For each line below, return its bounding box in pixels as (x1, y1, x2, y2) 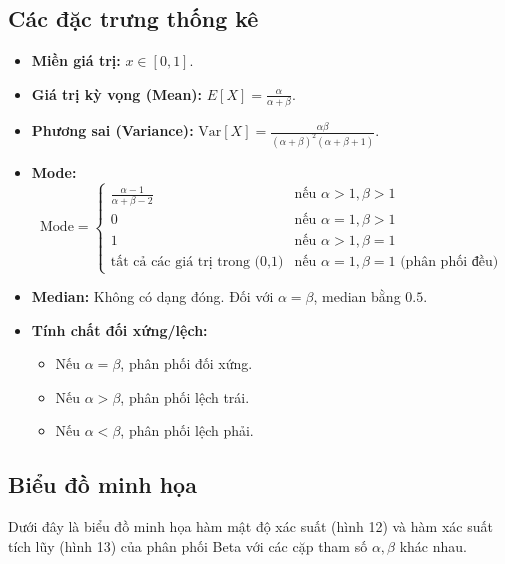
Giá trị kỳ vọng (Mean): (31, 83, 203, 104)
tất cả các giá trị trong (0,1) (110, 254, 284, 269)
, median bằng (313, 286, 401, 307)
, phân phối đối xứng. (120, 353, 253, 374)
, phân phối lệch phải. (120, 420, 254, 441)
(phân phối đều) (400, 254, 499, 269)
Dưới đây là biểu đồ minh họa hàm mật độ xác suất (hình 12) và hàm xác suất (8, 516, 493, 537)
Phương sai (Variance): (31, 120, 194, 141)
